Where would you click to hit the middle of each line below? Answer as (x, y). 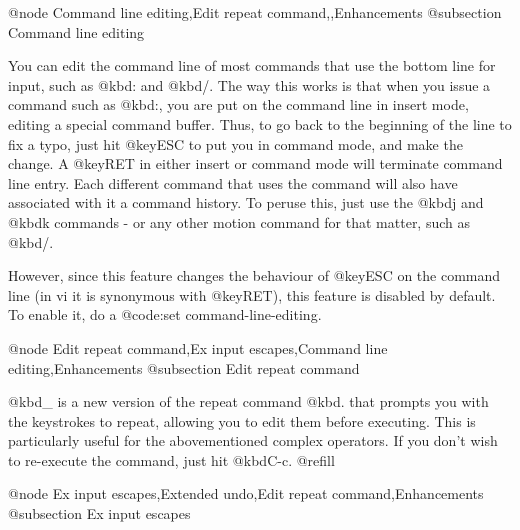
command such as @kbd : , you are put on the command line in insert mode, (238, 104)
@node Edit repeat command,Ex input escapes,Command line (198, 347)
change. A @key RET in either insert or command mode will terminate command (255, 163)
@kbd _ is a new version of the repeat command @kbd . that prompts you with (248, 401)
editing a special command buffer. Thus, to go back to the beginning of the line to (260, 123)
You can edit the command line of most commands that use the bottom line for (252, 65)
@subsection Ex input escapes (99, 513)
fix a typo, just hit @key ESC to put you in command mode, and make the (235, 143)
